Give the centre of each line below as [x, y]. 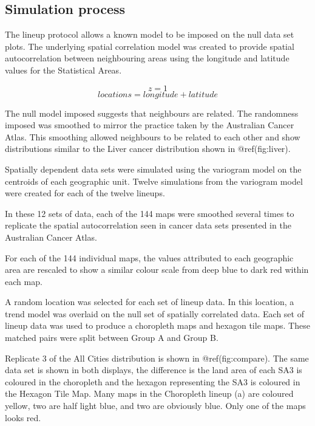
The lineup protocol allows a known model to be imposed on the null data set [150, 34]
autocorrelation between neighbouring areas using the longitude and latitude [147, 58]
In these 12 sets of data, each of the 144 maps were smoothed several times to [150, 213]
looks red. [23, 417]
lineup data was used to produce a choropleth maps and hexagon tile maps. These [157, 325]
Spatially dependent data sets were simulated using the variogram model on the [153, 169]
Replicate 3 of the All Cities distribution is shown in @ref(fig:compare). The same [157, 358]
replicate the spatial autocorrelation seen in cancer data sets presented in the [148, 225]
